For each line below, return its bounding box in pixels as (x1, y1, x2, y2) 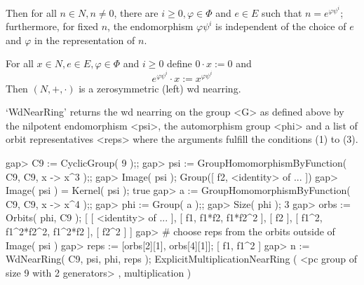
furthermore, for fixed (6, 19, 99, 34)
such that (262, 5, 302, 20)
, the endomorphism (107, 19, 194, 34)
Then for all (6, 5, 57, 20)
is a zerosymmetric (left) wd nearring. (79, 81, 241, 95)
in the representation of (34, 32, 135, 47)
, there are (114, 5, 159, 20)
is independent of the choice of (215, 19, 346, 34)
